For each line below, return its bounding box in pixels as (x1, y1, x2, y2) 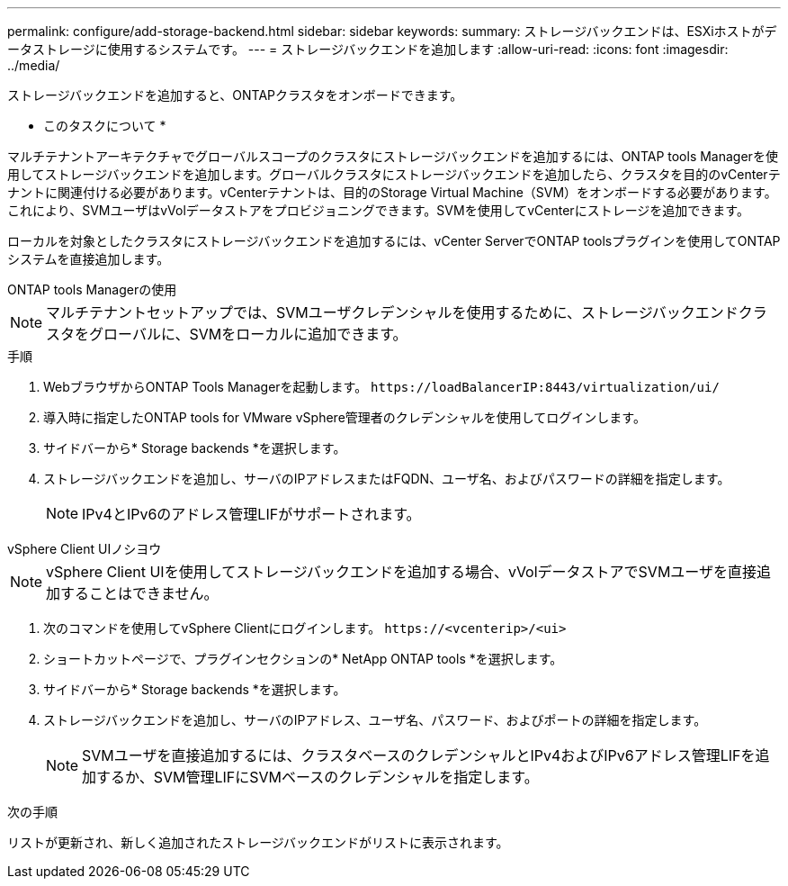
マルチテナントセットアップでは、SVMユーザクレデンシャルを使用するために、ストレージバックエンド (46, 303, 739, 321)
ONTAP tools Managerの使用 (7, 282, 177, 297)
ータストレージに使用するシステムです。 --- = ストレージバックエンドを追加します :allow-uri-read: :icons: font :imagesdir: (7, 41, 729, 57)
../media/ (7, 58, 60, 73)
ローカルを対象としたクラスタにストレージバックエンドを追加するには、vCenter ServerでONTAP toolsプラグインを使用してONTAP (7, 233, 781, 249)
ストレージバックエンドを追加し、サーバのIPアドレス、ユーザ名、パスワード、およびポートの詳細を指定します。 (43, 712, 707, 728)
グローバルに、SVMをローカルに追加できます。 (89, 325, 407, 343)
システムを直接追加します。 (7, 251, 170, 267)
